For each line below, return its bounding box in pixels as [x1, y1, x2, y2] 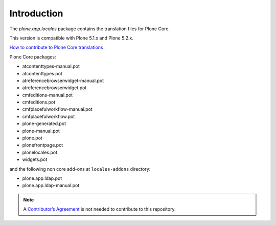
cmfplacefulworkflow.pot [22, 113, 75, 119]
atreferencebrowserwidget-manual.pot [22, 77, 104, 84]
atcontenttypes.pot [22, 70, 62, 76]
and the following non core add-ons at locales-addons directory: [9, 166, 151, 172]
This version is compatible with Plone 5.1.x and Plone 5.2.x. [9, 35, 134, 41]
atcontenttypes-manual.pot [22, 63, 80, 69]
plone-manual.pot [22, 128, 60, 134]
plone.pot [22, 135, 43, 141]
